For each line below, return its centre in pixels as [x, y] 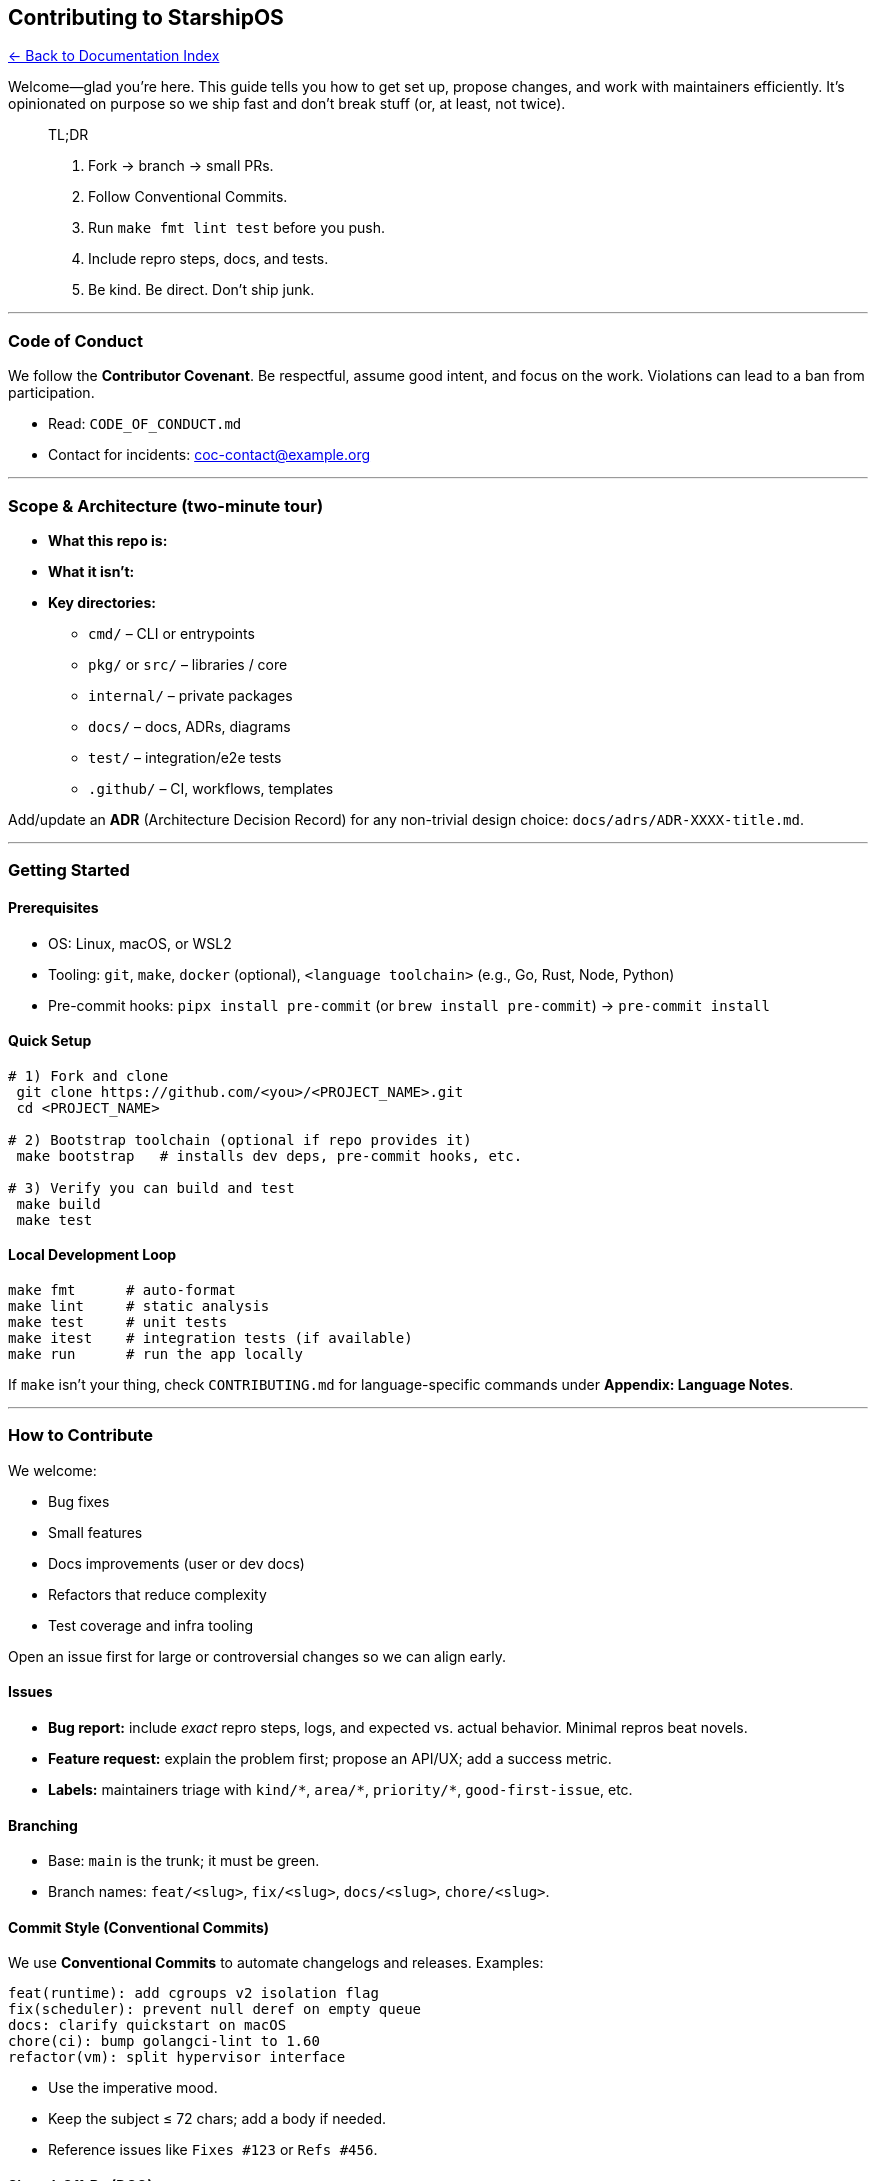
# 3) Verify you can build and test [151, 1187]
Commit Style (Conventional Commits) [139, 1927]
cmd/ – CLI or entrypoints [171, 633]
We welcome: [52, 1470]
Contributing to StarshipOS [146, 17]
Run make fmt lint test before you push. [236, 228]
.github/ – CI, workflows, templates [211, 788]
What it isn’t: [91, 571]
